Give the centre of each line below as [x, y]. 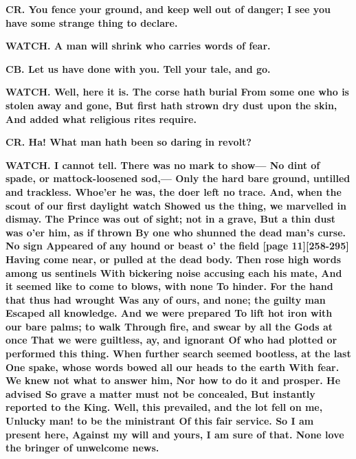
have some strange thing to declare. [92, 22]
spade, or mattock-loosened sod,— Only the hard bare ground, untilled [178, 178]
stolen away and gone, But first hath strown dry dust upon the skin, [171, 105]
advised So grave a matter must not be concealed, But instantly [160, 393]
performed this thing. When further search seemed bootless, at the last [178, 354]
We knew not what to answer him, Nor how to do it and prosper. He [173, 380]
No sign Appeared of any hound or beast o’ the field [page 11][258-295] [177, 246]
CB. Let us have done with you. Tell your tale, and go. [138, 68]
